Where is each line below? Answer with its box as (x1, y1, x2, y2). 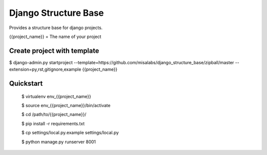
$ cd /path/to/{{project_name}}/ (21, 112, 87, 117)
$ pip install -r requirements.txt (21, 120, 85, 126)
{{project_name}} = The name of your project (9, 34, 101, 39)
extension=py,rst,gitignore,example (9, 67, 82, 73)
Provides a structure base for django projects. (9, 25, 103, 31)
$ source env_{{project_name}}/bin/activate (21, 103, 111, 109)
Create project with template (9, 46, 99, 55)
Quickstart (9, 79, 43, 88)
